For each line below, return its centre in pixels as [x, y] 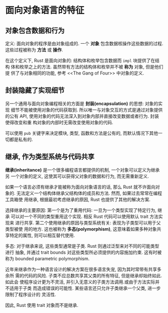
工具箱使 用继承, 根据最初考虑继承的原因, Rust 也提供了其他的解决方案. [78, 199]
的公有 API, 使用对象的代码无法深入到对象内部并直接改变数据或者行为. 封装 [82, 116]
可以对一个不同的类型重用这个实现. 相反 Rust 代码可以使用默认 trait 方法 [85, 216]
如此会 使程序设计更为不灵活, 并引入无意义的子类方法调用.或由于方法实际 [80, 282]
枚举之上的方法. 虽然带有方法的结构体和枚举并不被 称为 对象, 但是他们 [91, 67]
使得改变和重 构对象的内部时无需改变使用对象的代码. [59, 122]
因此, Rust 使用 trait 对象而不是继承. [42, 305]
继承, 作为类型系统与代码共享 [50, 157]
